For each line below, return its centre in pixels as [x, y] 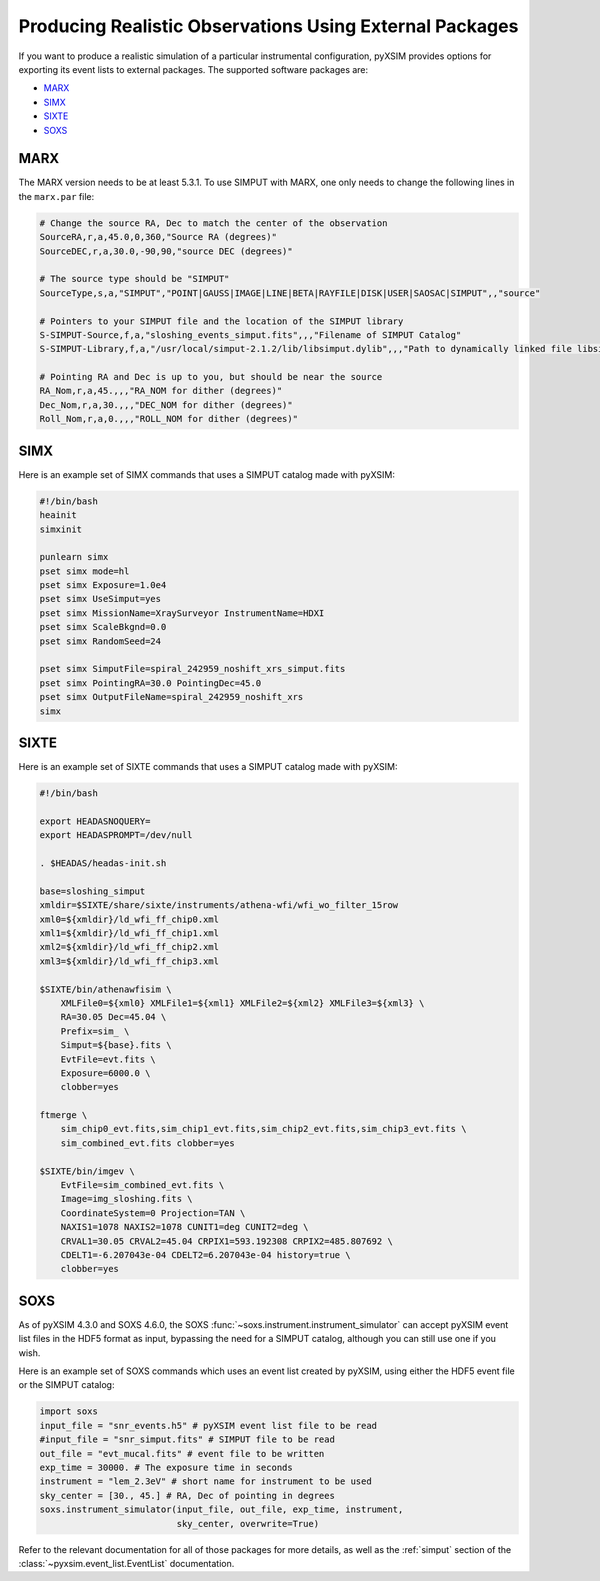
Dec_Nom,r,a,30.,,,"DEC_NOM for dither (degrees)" [166, 404]
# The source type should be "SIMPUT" [134, 279]
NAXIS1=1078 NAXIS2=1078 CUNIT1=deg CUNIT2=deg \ [184, 1227]
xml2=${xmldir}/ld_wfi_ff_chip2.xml [129, 947]
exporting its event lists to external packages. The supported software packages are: [193, 69]
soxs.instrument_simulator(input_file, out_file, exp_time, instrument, [221, 1509]
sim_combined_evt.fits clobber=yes [147, 1143]
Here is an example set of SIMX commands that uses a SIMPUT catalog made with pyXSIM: [206, 474]
